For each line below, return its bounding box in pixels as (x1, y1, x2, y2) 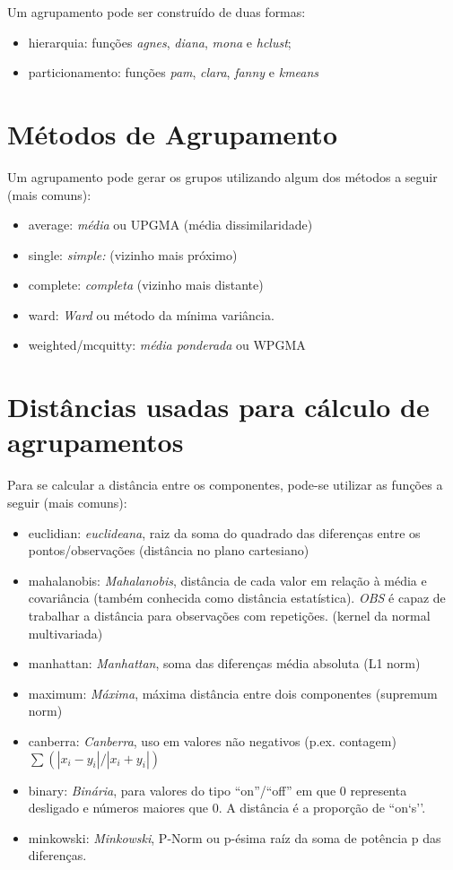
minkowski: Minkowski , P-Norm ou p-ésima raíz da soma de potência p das (28, 828, 441, 847)
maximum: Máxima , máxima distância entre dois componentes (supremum (28, 683, 438, 702)
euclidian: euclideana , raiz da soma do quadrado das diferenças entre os (28, 523, 421, 542)
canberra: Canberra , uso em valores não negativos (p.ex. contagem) (28, 731, 396, 750)
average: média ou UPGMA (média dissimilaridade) (28, 215, 313, 234)
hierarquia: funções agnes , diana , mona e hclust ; (28, 32, 292, 51)
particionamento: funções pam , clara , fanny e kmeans (28, 63, 319, 82)
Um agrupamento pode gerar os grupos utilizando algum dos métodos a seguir (7, 167, 438, 186)
